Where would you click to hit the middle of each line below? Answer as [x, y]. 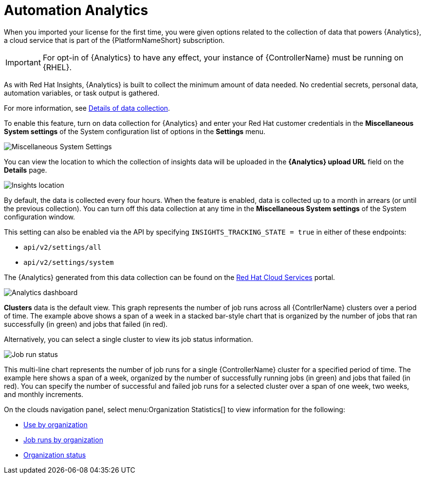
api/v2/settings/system [69, 262]
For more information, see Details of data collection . [87, 108]
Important [23, 62]
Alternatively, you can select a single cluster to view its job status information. [129, 339]
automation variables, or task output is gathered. [82, 93]
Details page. [26, 170]
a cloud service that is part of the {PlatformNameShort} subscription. [114, 40]
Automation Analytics [76, 10]
